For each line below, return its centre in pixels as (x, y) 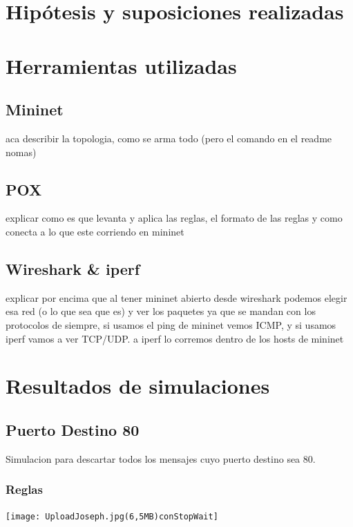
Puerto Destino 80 (73, 429)
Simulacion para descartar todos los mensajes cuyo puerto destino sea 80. (161, 458)
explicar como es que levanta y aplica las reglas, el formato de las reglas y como (174, 218)
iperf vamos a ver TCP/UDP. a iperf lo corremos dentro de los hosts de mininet (175, 338)
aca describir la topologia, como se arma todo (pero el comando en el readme (169, 138)
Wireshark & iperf (73, 268)
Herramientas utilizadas (121, 65)
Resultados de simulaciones (138, 386)
